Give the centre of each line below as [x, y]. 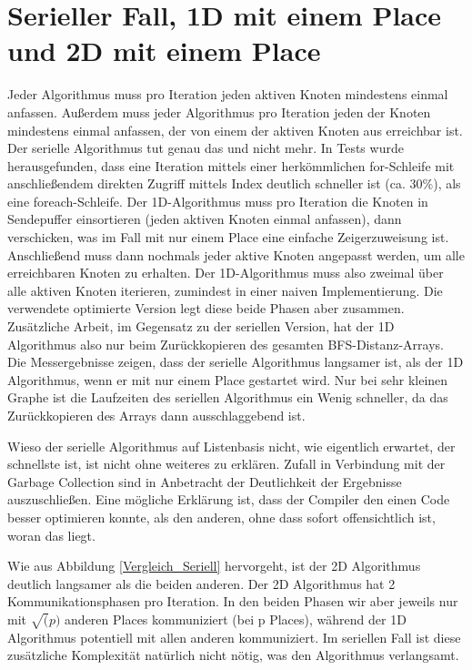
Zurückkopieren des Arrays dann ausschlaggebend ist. [156, 415]
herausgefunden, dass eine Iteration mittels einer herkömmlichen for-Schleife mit [231, 165]
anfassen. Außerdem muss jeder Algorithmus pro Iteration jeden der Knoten [219, 112]
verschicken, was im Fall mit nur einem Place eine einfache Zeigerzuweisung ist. [228, 237]
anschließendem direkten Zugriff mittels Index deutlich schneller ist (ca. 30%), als [234, 183]
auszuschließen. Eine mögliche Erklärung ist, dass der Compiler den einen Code [229, 499]
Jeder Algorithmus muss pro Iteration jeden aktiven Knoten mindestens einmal [228, 94]
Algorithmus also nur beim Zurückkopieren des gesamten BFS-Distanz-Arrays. [226, 344]
